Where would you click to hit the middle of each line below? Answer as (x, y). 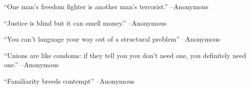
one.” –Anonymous (31, 65)
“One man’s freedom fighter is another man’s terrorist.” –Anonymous (106, 6)
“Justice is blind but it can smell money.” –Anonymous (85, 22)
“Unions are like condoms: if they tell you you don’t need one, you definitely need (125, 55)
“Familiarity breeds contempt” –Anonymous (69, 81)
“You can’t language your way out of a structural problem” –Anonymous (112, 39)
